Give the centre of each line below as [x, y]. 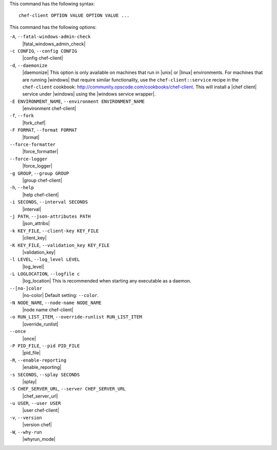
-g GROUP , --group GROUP [39, 173]
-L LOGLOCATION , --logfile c [45, 274]
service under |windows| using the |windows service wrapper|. [89, 94]
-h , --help [22, 188]
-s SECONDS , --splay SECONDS [45, 374]
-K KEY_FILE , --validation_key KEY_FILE [60, 245]
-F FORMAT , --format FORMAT [43, 130]
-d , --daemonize [28, 65]
